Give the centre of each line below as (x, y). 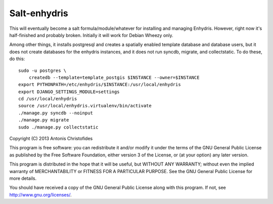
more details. (23, 178)
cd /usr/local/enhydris (48, 99)
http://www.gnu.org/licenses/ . (40, 194)
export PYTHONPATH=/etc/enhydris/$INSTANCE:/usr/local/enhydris (100, 85)
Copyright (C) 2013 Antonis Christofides (51, 139)
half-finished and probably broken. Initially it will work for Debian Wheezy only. (92, 35)
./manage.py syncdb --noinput (56, 113)
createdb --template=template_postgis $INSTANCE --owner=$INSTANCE (114, 77)
